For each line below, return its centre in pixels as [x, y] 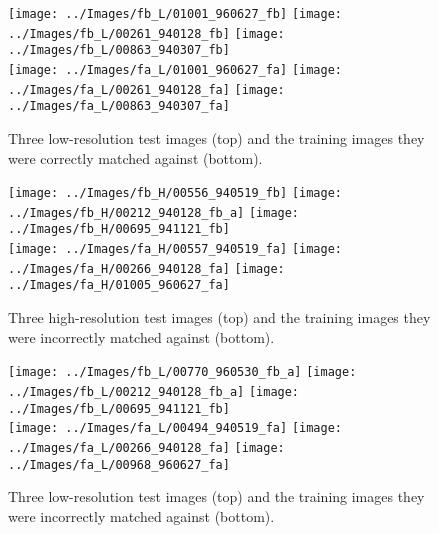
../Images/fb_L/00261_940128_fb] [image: [146, 33]
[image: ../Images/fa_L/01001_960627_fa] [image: [175, 69]
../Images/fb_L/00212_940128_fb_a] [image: [154, 391]
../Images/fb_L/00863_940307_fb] [119, 50]
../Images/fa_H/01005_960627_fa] [119, 285]
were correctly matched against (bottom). [135, 157]
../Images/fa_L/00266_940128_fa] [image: [146, 447]
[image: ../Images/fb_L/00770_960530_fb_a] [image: [182, 372]
